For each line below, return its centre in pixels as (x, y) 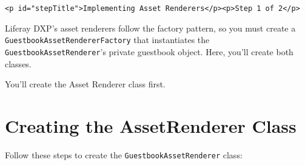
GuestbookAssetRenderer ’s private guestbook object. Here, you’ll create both (149, 51)
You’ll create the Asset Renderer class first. (85, 84)
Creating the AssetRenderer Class (151, 125)
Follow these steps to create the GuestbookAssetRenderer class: (124, 154)
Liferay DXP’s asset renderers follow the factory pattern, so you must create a (150, 28)
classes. (18, 63)
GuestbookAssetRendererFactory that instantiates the (107, 40)
